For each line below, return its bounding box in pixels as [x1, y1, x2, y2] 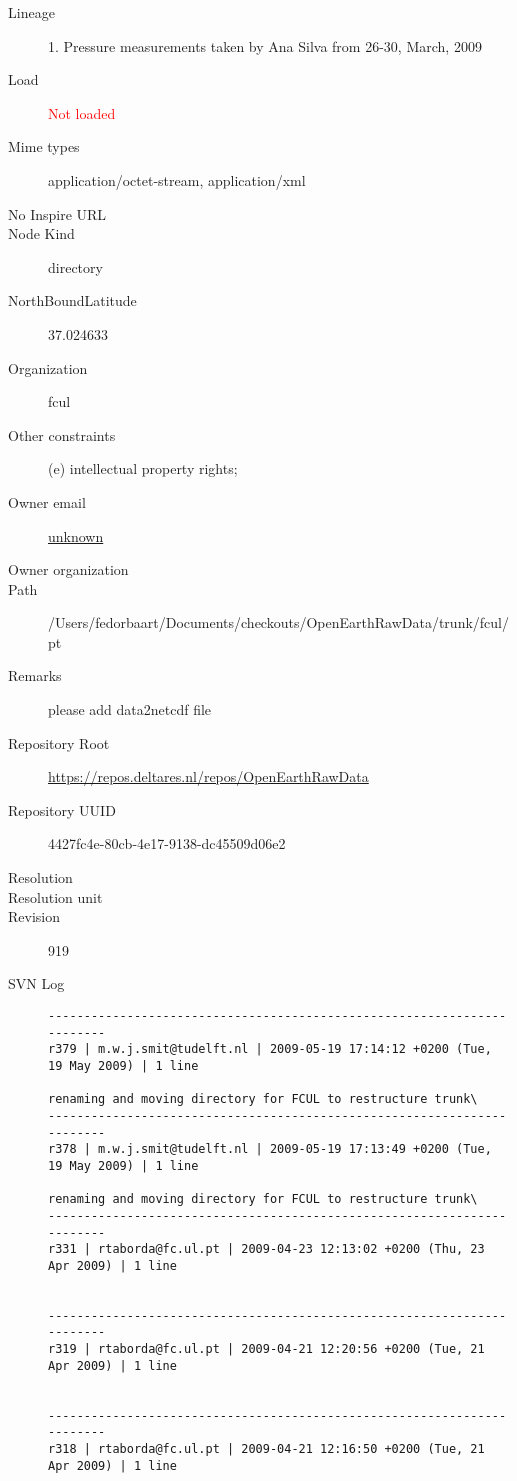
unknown [48, 525, 104, 546]
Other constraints [8, 424, 116, 445]
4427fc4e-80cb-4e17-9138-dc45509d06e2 [48, 833, 286, 854]
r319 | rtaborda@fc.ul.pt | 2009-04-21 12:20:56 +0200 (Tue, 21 [48, 1342, 485, 1357]
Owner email [8, 491, 86, 512]
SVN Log [8, 973, 65, 994]
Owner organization [8, 559, 129, 580]
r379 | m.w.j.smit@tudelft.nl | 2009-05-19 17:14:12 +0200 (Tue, [48, 1042, 492, 1057]
